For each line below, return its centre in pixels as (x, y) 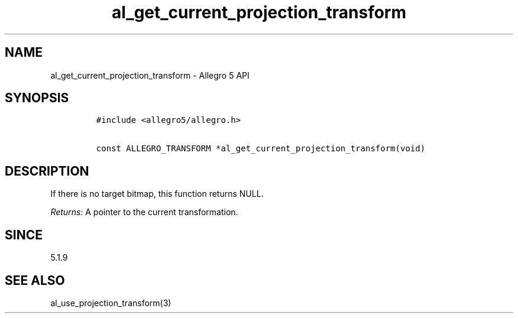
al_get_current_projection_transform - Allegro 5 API (150, 75)
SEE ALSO (35, 280)
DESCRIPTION (47, 171)
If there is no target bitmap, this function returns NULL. (157, 194)
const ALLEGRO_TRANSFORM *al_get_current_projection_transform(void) (261, 149)
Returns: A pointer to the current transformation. (144, 212)
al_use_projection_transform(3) (111, 303)
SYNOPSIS (37, 98)
